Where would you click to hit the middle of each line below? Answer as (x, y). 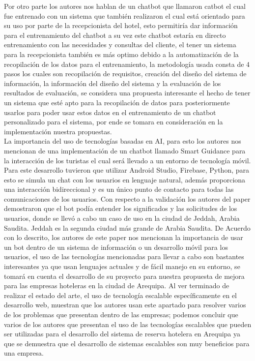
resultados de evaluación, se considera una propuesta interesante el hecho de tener (127, 93)
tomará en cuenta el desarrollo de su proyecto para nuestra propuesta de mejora (124, 276)
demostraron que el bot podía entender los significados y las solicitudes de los (121, 208)
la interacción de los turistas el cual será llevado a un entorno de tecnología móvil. (127, 160)
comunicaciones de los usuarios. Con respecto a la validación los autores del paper (127, 198)
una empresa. (24, 353)
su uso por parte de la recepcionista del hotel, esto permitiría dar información (121, 25)
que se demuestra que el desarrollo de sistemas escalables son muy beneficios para (127, 343)
